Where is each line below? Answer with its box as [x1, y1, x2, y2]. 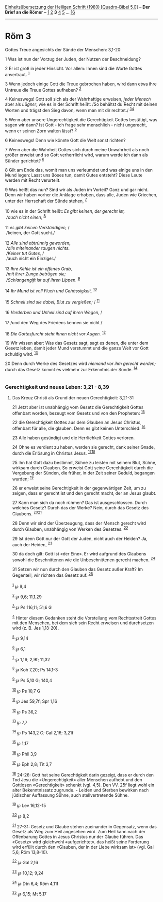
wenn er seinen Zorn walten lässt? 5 [5, 127, 77, 134]
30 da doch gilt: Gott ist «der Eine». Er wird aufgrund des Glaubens [12, 551, 147, 557]
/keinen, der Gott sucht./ [6, 230, 55, 236]
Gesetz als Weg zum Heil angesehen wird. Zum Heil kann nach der [12, 829, 146, 835]
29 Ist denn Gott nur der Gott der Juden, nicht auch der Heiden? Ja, [12, 536, 148, 541]
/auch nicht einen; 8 [6, 213, 46, 220]
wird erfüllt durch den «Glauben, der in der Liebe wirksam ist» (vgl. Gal [12, 844, 154, 850]
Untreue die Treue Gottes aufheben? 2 [5, 86, 81, 93]
